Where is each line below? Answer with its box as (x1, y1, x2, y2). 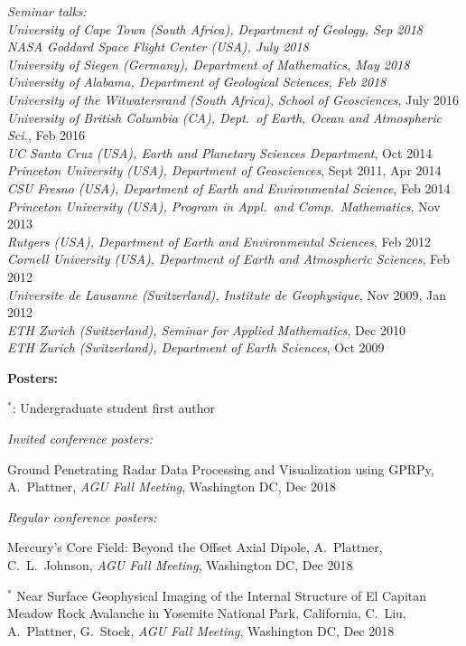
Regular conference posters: (7, 507, 157, 526)
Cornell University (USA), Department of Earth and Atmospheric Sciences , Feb (7, 249, 450, 268)
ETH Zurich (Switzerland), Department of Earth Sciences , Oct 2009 (7, 338, 385, 357)
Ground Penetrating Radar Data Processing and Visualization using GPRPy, (7, 459, 434, 478)
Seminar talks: (7, 2, 87, 20)
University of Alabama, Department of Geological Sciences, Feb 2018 (7, 72, 387, 91)
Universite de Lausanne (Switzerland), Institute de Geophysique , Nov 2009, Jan (7, 285, 446, 304)
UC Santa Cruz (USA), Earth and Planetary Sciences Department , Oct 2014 (7, 143, 433, 162)
